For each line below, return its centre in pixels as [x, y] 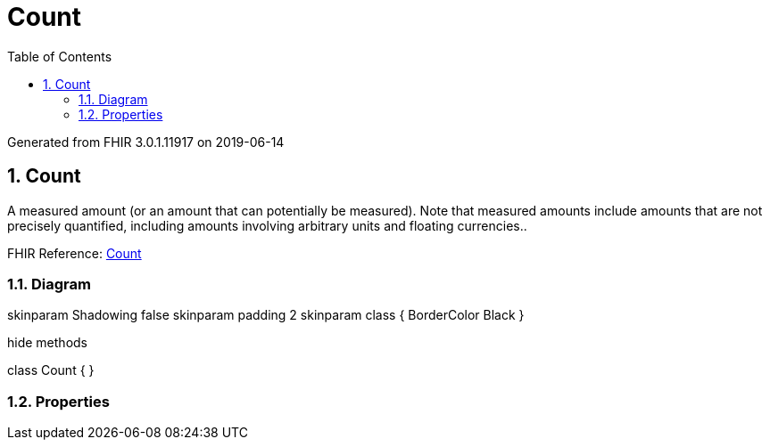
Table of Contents [60, 56]
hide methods [47, 343]
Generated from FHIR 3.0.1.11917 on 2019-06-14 [146, 142]
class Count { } [51, 370]
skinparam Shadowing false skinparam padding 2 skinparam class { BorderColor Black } [266, 315]
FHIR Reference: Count [75, 253]
